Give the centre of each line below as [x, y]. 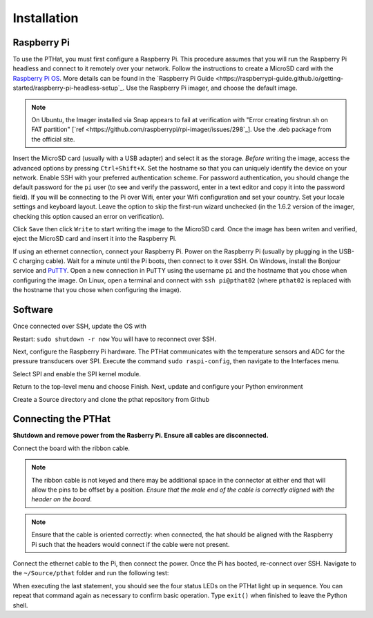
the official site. [53, 139]
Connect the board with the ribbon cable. [71, 448]
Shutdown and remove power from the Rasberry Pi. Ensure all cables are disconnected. [141, 436]
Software [33, 310]
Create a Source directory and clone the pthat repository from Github [111, 399]
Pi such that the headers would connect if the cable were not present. [131, 544]
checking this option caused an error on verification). [88, 216]
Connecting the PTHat [61, 419]
